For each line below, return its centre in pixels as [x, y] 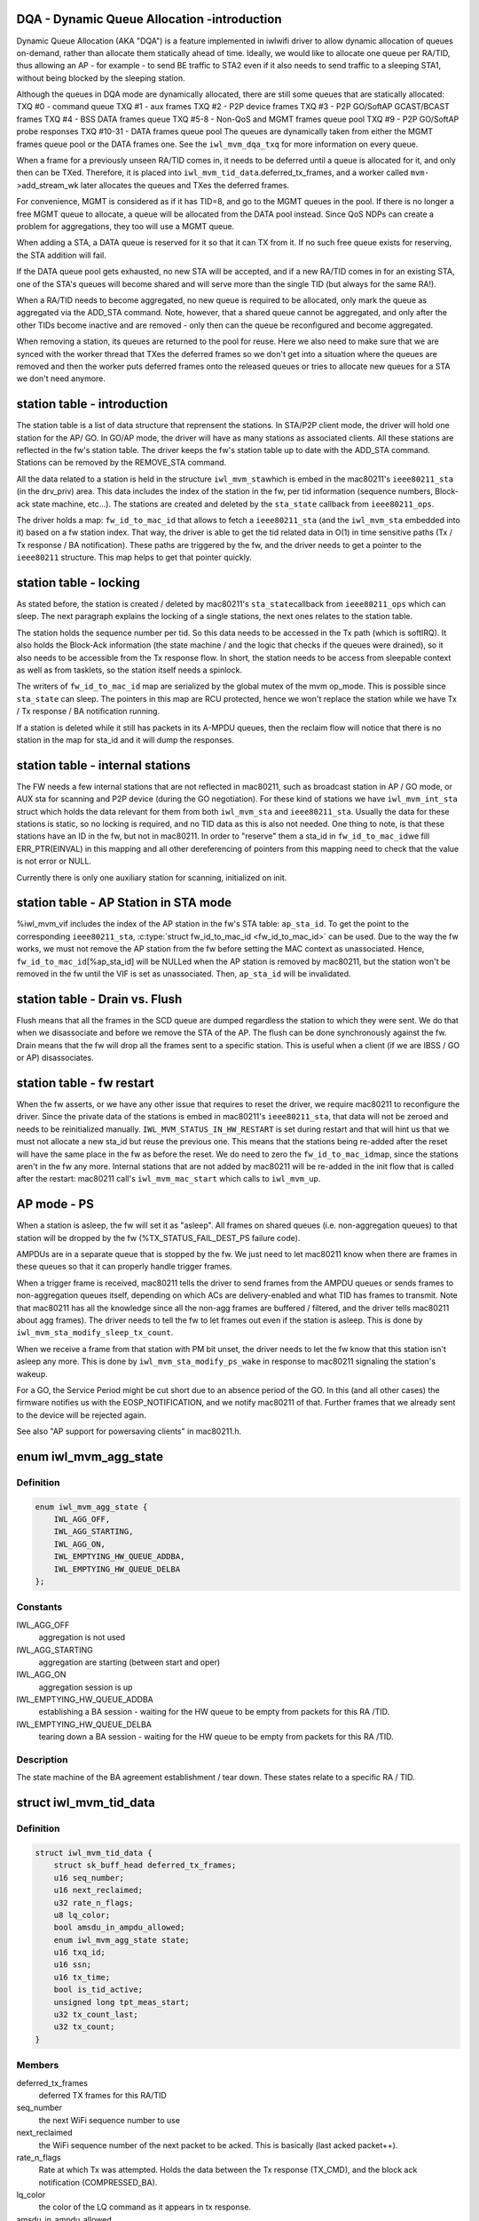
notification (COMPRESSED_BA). [98, 2182]
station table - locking [79, 582]
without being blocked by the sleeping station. [101, 78]
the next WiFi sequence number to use [110, 2120]
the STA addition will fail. [61, 255]
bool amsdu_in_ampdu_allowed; [119, 1927]
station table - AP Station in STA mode [124, 903]
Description [42, 1760]
